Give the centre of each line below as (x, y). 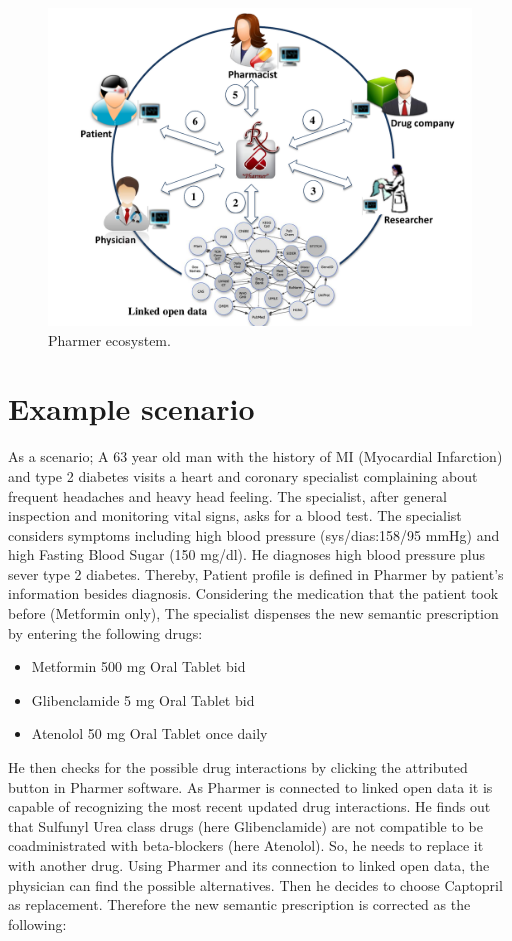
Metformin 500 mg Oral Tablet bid (138, 666)
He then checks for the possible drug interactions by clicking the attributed (238, 767)
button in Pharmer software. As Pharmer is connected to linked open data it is (250, 786)
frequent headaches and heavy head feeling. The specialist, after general (228, 495)
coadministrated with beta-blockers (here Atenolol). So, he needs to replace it (246, 845)
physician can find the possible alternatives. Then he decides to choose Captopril (255, 884)
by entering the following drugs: (105, 632)
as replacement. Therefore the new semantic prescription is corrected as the (239, 904)
